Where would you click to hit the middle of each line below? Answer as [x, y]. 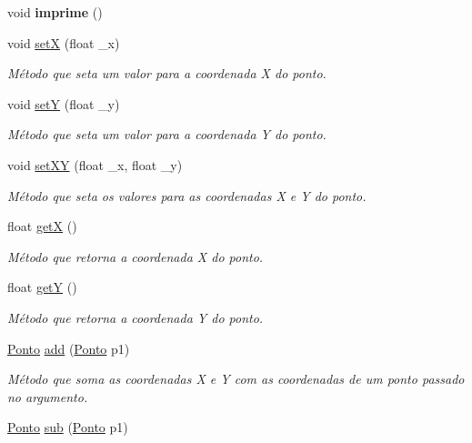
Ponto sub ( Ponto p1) [68, 427]
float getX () [42, 226]
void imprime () [55, 12]
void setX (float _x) [64, 42]
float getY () [42, 287]
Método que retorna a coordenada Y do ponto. [136, 317]
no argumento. [48, 396]
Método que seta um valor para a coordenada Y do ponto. [167, 134]
